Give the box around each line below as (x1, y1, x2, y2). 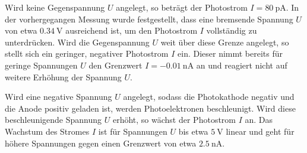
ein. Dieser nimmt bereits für (178, 47, 283, 60)
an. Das (245, 113, 273, 126)
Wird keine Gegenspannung (5, 1, 105, 13)
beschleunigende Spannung (5, 113, 102, 126)
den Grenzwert (88, 58, 143, 71)
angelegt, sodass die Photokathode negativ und (123, 90, 295, 103)
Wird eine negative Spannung (5, 90, 112, 103)
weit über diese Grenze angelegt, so (160, 35, 289, 48)
